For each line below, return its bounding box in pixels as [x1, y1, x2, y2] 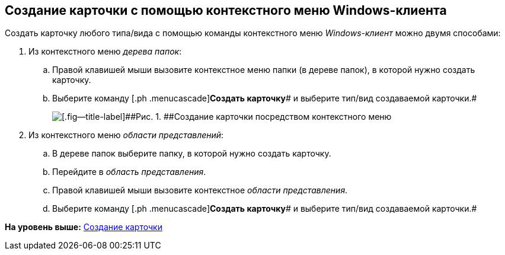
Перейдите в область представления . [52, 167, 206, 177]
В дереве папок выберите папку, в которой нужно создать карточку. [52, 148, 331, 159]
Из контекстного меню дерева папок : [28, 46, 182, 57]
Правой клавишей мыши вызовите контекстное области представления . [52, 185, 348, 196]
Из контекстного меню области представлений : [28, 130, 224, 141]
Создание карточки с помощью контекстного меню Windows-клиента [5, 3, 447, 18]
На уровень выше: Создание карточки [5, 222, 162, 232]
